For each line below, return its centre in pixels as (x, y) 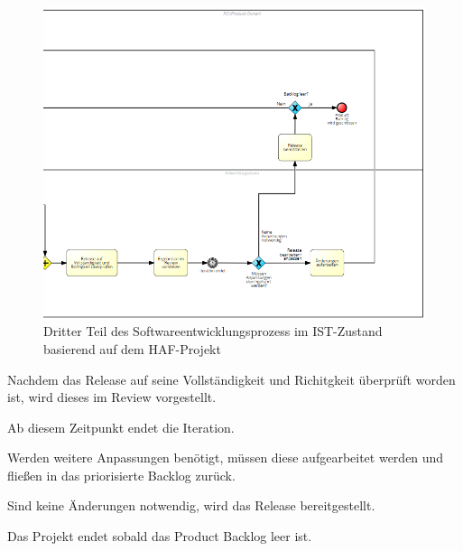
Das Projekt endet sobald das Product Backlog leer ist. (160, 536)
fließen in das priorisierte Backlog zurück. (121, 475)
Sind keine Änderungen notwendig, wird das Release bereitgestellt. (191, 505)
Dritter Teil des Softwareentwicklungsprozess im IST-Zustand (213, 331)
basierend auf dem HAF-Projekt (132, 348)
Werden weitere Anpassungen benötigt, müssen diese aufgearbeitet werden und (226, 458)
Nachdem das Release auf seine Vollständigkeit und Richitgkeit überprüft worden (231, 379)
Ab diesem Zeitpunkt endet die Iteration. (121, 427)
